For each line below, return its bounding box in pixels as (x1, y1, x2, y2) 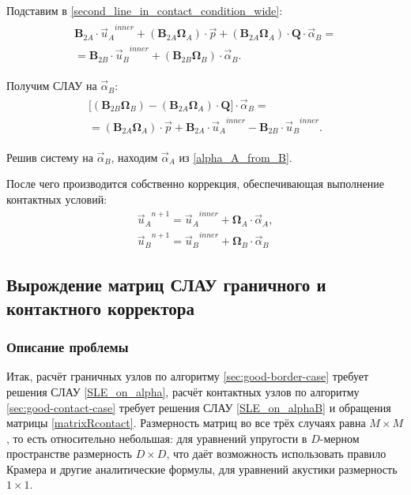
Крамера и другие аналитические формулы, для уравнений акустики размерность (6, 460, 398, 477)
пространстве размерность (6, 445, 132, 462)
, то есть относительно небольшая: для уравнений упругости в (6, 429, 307, 446)
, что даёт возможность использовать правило (166, 445, 386, 462)
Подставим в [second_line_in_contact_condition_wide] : (6, 2, 283, 18)
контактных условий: (6, 190, 107, 207)
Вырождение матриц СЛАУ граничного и (6, 272, 326, 297)
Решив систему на (6, 148, 93, 165)
